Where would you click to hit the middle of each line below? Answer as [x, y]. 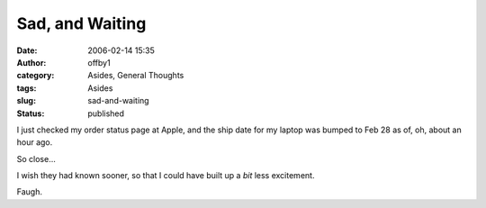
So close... [36, 158]
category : [36, 76]
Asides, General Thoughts [136, 76]
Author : [31, 62]
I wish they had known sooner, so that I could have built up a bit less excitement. [166, 176]
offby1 [99, 62]
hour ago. [35, 142]
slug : [26, 101]
